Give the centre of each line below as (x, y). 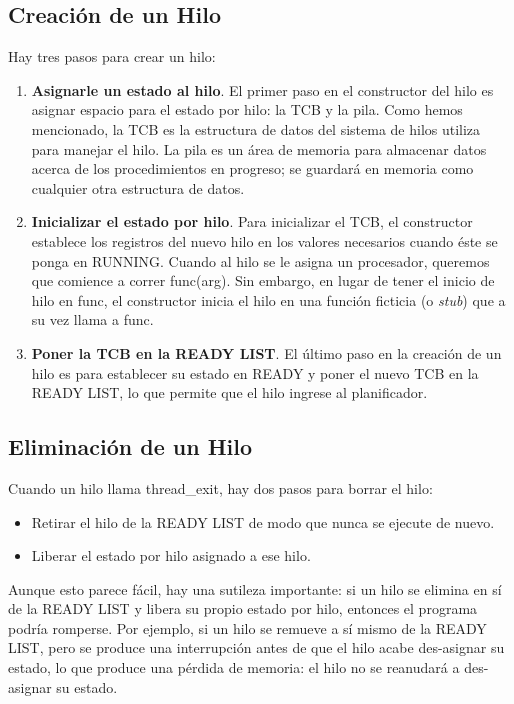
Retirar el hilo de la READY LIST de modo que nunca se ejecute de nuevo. (263, 521)
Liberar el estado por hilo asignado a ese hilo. (171, 555)
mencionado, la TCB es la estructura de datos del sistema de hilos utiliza (256, 128)
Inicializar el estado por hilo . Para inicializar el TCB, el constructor (252, 221)
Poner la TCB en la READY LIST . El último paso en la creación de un (266, 352)
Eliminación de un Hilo (130, 446)
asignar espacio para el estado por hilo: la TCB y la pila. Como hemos (247, 109)
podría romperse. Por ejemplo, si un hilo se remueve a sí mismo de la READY (247, 627)
